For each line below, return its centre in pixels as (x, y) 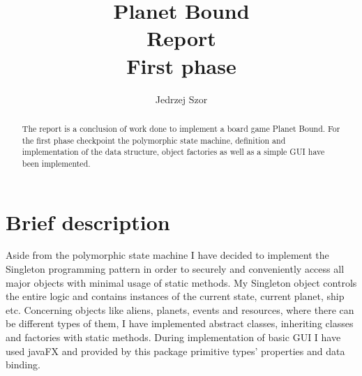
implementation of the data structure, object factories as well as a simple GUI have (173, 152)
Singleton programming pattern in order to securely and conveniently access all (175, 269)
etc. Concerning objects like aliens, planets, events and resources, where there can (180, 309)
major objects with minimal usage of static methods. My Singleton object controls (181, 282)
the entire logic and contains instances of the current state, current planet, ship (175, 296)
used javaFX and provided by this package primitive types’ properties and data (175, 351)
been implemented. (56, 163)
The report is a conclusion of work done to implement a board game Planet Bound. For (181, 128)
